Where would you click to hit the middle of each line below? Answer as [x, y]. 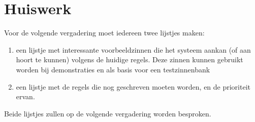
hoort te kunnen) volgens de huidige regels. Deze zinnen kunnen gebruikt [130, 59]
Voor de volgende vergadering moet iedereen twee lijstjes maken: [104, 33]
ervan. [25, 96]
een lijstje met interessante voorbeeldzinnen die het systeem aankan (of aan [133, 49]
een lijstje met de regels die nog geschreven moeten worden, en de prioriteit [133, 86]
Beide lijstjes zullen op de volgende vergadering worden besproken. [108, 113]
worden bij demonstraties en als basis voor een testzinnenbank [113, 69]
